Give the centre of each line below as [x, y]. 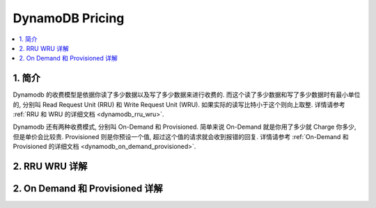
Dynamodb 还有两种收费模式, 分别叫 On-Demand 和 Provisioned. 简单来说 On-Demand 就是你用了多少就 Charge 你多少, [185, 127]
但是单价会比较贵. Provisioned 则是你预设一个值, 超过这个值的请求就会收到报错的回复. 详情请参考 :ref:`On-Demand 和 [181, 136]
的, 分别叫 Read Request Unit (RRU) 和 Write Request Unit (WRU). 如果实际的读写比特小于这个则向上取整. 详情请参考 [179, 104]
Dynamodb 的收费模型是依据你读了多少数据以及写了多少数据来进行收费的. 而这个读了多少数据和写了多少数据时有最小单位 [187, 95]
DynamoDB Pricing [69, 18]
